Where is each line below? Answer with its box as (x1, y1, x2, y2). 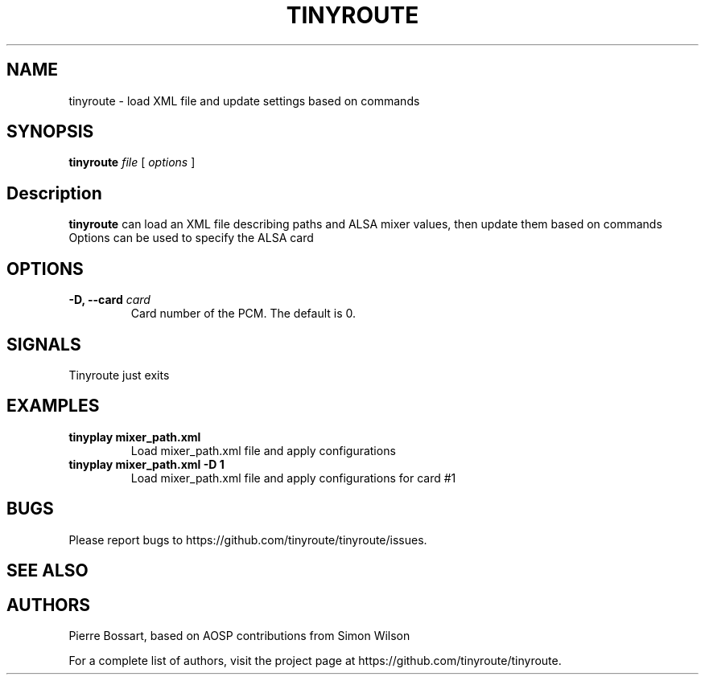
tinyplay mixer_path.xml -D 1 (68, 457, 225, 471)
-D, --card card (68, 293, 150, 307)
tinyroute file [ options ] (68, 155, 196, 170)
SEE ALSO (6, 560, 89, 581)
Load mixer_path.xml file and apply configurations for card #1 (130, 470, 456, 485)
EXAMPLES (6, 396, 100, 416)
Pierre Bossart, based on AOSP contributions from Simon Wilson (68, 628, 410, 642)
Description (6, 183, 102, 203)
